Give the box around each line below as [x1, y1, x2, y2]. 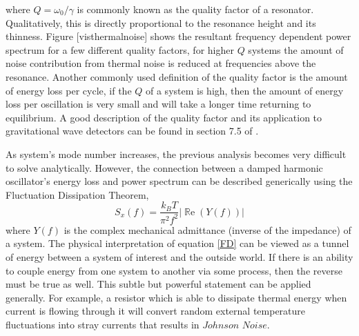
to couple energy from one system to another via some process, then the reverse [6, 263, 342, 277]
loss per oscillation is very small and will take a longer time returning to [6, 97, 311, 111]
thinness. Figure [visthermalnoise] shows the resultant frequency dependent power [6, 29, 351, 43]
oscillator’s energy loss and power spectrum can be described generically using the [6, 174, 353, 188]
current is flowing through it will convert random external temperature [6, 304, 306, 318]
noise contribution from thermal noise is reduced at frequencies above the [6, 56, 316, 70]
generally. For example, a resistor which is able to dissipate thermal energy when [6, 290, 347, 304]
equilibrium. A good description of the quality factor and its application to [6, 110, 322, 124]
